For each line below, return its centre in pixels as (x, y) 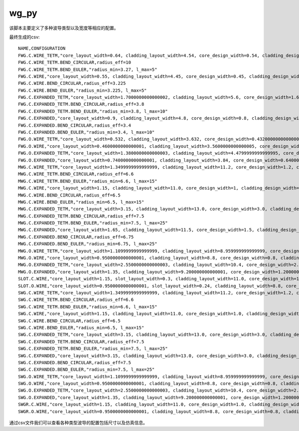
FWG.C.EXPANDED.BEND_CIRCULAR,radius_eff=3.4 (75, 125)
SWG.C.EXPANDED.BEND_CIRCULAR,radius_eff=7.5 (75, 362)
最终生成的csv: (24, 37)
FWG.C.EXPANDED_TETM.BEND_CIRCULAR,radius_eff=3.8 (81, 104)
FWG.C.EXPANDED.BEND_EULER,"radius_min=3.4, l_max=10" (86, 132)
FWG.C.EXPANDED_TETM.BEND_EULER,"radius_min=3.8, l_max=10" (93, 111)
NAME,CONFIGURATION (42, 48)
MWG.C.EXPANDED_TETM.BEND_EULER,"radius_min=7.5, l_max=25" (93, 223)
